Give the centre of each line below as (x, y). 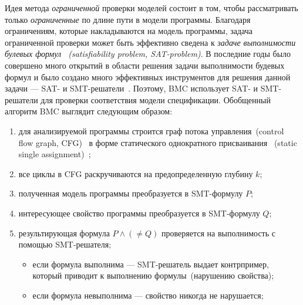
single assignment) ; (55, 154)
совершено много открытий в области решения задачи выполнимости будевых (145, 65)
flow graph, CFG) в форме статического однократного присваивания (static (158, 142)
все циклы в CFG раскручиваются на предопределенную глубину (136, 173)
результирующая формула (64, 233)
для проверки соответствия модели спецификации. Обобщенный (156, 99)
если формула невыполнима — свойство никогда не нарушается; (148, 295)
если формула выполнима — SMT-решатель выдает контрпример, (151, 264)
